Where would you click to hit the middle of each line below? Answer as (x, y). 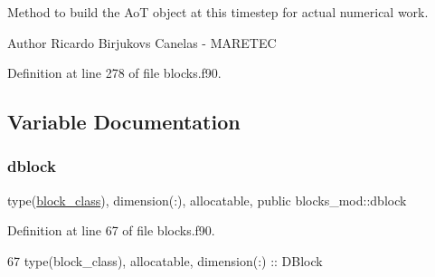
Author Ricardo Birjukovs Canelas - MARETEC (142, 42)
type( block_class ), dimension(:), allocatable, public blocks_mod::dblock (207, 200)
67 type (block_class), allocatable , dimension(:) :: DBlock (165, 260)
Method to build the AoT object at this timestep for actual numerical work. (218, 12)
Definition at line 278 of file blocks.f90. (114, 73)
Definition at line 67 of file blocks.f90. (111, 230)
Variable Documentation (124, 122)
